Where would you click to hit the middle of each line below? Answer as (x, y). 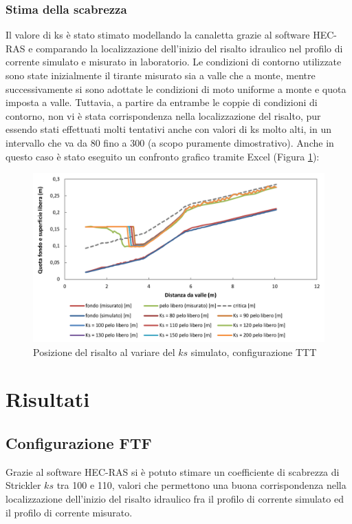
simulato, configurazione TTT (254, 352)
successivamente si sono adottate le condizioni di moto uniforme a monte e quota (176, 88)
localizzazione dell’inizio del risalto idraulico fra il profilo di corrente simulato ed (175, 499)
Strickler (23, 485)
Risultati (48, 399)
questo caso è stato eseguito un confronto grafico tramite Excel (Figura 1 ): (163, 156)
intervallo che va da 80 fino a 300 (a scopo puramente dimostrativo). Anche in (170, 142)
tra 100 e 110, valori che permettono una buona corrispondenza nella (201, 485)
